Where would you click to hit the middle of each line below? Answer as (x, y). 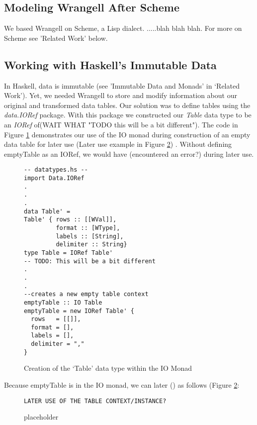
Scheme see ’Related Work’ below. (56, 38)
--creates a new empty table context (86, 294)
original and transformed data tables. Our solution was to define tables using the (127, 105)
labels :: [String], (90, 236)
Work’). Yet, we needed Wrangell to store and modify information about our (121, 95)
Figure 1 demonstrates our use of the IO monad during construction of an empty (127, 134)
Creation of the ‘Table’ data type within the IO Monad (108, 368)
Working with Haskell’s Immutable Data (110, 64)
